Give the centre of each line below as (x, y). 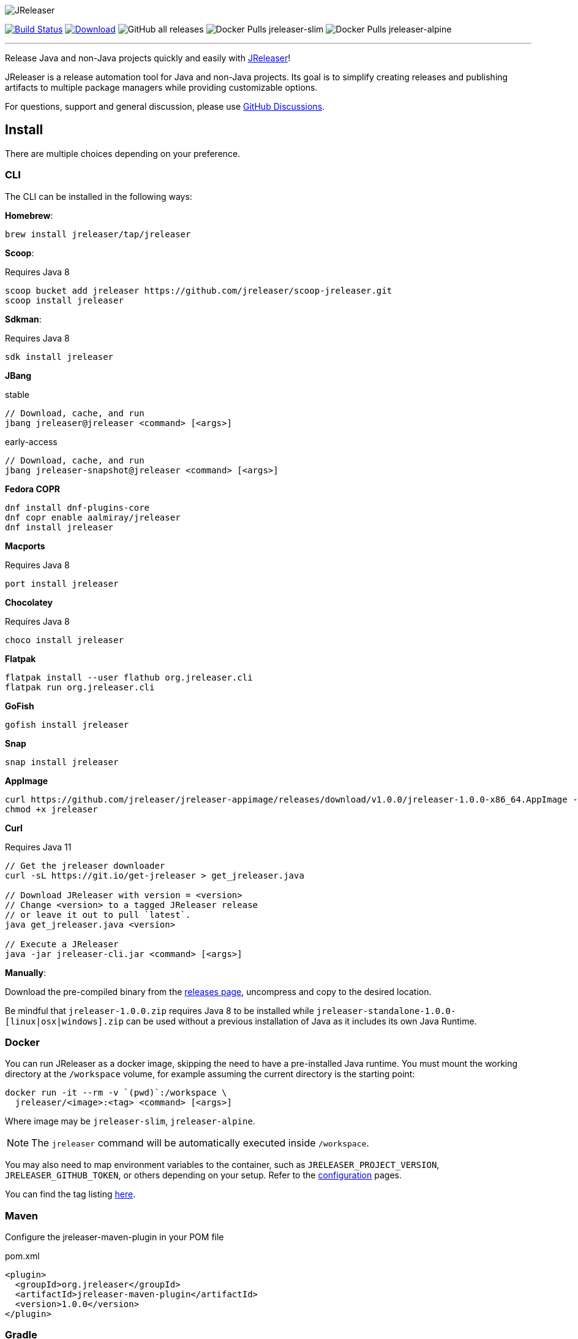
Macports (25, 546)
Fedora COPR (32, 489)
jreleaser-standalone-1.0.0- (386, 1011)
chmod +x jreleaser (51, 809)
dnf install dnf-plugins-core (77, 507)
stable (17, 394)
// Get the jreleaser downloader (85, 865)
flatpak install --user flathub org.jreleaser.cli (129, 677)
